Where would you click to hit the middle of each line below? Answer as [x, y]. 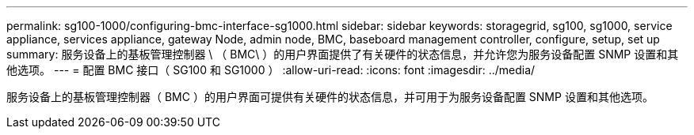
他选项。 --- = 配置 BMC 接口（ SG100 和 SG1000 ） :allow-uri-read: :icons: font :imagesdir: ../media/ [271, 70]
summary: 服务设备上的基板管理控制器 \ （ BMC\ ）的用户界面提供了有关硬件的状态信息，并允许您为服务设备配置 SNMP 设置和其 [343, 54]
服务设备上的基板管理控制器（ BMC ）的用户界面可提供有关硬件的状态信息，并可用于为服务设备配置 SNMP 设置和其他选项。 [330, 97]
